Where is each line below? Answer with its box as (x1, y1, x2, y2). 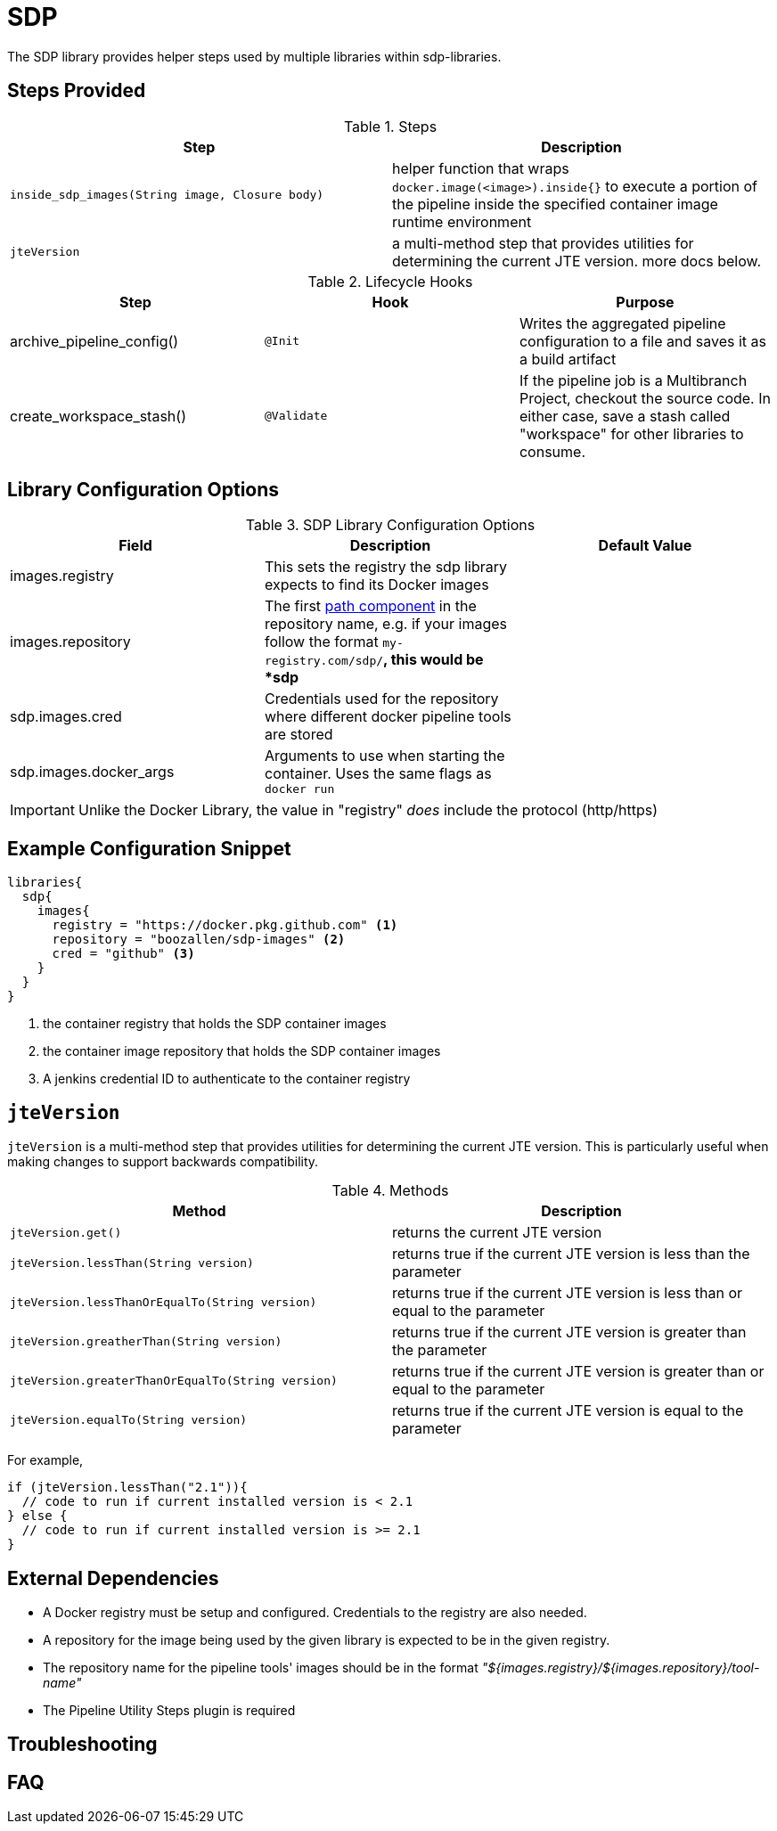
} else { (7, 1508, 68, 1524)
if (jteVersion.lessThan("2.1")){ (7, 1480, 248, 1495)
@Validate (264, 409, 328, 423)
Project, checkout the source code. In (519, 388, 771, 407)
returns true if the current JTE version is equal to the (392, 1402, 744, 1420)
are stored (264, 725, 333, 744)
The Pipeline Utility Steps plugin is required (43, 1702, 296, 1718)
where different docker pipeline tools (264, 707, 511, 726)
